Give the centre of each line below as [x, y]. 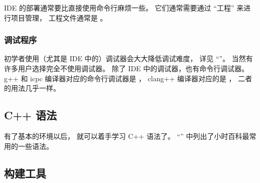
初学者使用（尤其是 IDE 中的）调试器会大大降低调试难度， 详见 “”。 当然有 [128, 58]
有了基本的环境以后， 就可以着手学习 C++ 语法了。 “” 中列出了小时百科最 [127, 136]
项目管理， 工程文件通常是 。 [59, 17]
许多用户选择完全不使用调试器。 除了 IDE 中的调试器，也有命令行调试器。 [126, 68]
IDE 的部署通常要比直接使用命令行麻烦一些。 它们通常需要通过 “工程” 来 [124, 8]
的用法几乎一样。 [32, 88]
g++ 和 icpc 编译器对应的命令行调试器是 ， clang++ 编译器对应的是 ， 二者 [128, 78]
